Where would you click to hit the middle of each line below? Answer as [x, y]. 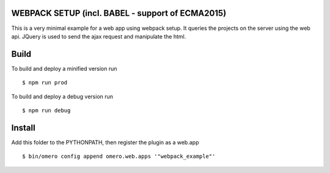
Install [24, 127]
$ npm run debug [46, 110]
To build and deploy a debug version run [62, 96]
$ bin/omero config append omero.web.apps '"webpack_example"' [119, 156]
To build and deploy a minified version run [64, 68]
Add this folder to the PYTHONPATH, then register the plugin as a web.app [105, 142]
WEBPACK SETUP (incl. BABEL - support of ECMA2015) [119, 13]
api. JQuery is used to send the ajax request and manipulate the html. [99, 36]
